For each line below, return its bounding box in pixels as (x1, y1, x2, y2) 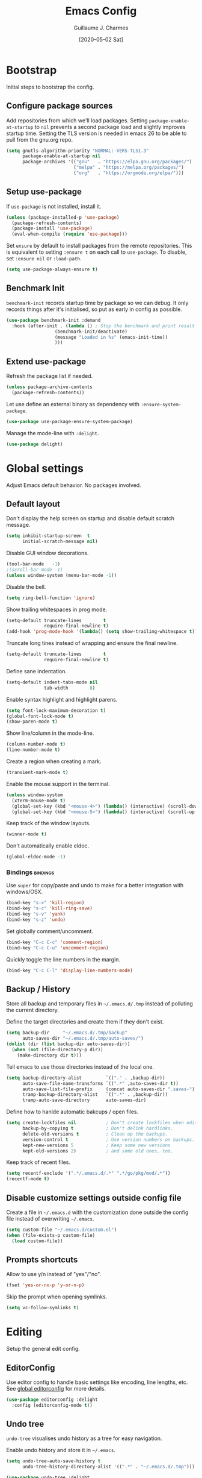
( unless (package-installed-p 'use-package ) (6, 214, 120, 221)
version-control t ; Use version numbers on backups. (22, 1136, 195, 1143)
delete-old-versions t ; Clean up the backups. (22, 1131, 168, 1137)
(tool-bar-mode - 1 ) (6, 561, 61, 567)
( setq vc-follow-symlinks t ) (6, 1305, 79, 1311)
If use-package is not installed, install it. (6, 203, 102, 210)
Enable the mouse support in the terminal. (6, 780, 110, 787)
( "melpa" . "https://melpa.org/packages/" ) (73, 165, 185, 171)
